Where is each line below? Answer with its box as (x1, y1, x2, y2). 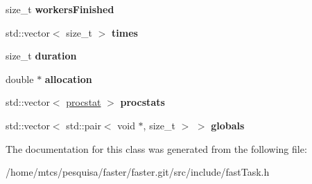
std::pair (66, 118, 101, 132)
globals (211, 118, 245, 132)
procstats (120, 95, 165, 109)
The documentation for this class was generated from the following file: (6, 141, 307, 156)
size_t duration (6, 48, 77, 63)
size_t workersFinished (6, 2, 114, 16)
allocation (44, 71, 92, 86)
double (6, 71, 34, 86)
